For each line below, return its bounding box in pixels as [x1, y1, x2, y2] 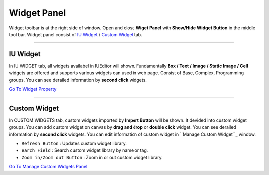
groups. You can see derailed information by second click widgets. [9, 77, 147, 83]
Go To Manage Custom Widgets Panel [9, 164, 88, 170]
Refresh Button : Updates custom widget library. [21, 140, 127, 147]
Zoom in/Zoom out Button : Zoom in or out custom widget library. [21, 154, 163, 160]
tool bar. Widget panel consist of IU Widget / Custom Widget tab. [9, 31, 142, 37]
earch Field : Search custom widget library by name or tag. [21, 147, 148, 153]
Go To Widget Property [9, 86, 57, 92]
